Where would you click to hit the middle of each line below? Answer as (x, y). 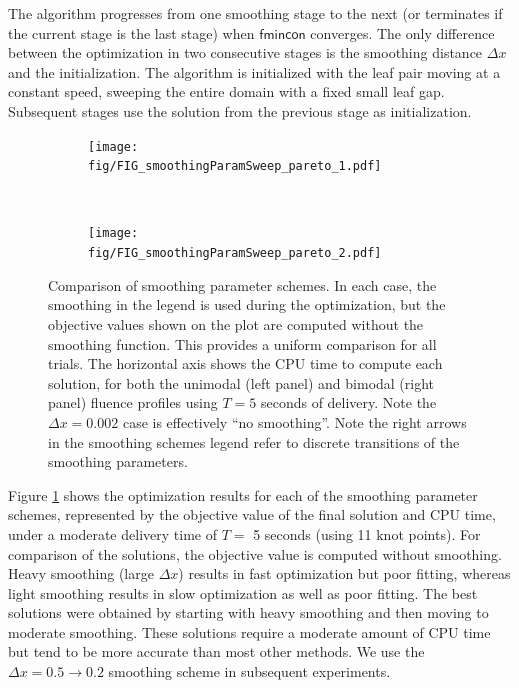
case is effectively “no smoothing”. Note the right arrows (294, 421)
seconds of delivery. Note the (348, 402)
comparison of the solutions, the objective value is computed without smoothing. (255, 553)
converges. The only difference (402, 32)
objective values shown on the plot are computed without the (236, 323)
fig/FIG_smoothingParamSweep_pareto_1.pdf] (235, 166)
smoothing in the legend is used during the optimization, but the (247, 304)
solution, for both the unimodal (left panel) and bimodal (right (241, 382)
